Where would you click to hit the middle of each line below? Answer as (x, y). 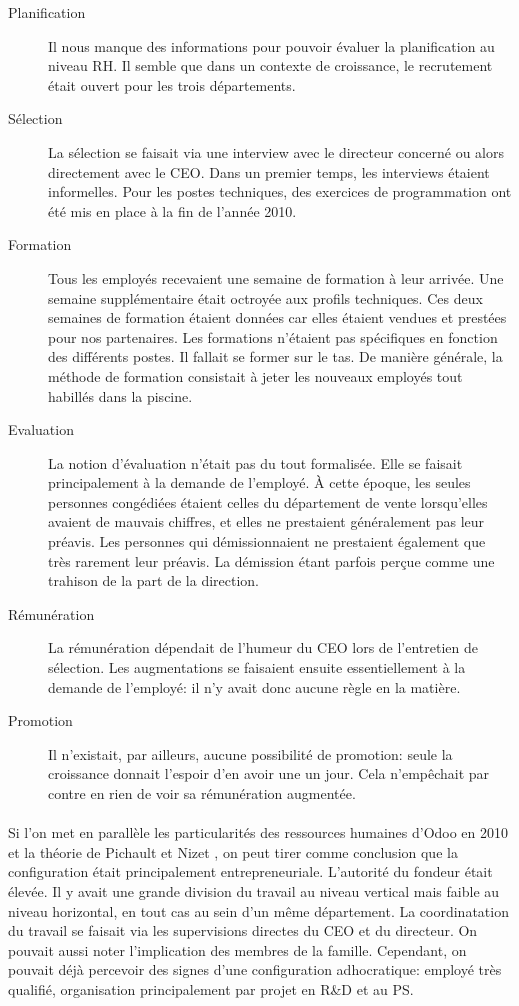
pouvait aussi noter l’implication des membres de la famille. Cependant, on (237, 949)
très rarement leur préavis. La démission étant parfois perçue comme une (271, 560)
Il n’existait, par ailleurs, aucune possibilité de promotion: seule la (250, 753)
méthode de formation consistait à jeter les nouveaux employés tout (255, 375)
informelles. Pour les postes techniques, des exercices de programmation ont (280, 191)
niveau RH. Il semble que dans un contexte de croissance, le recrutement (270, 65)
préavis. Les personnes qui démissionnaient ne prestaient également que (267, 541)
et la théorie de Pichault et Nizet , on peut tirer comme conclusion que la (233, 851)
